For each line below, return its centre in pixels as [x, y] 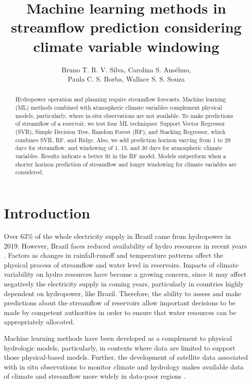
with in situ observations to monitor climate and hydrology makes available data [124, 366]
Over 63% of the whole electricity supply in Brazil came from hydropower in [118, 236]
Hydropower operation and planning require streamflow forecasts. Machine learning [121, 99]
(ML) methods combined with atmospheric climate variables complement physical [119, 108]
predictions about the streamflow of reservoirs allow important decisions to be [120, 303]
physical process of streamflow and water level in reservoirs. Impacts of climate [121, 264]
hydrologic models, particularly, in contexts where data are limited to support [120, 347]
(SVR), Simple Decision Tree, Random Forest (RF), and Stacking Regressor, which [120, 132]
